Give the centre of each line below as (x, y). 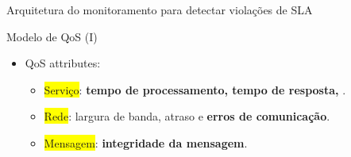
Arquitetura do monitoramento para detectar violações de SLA (160, 10)
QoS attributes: (63, 63)
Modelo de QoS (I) (52, 36)
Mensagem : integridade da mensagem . (146, 142)
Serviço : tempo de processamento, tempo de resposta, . (195, 89)
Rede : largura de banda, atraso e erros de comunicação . (187, 116)
